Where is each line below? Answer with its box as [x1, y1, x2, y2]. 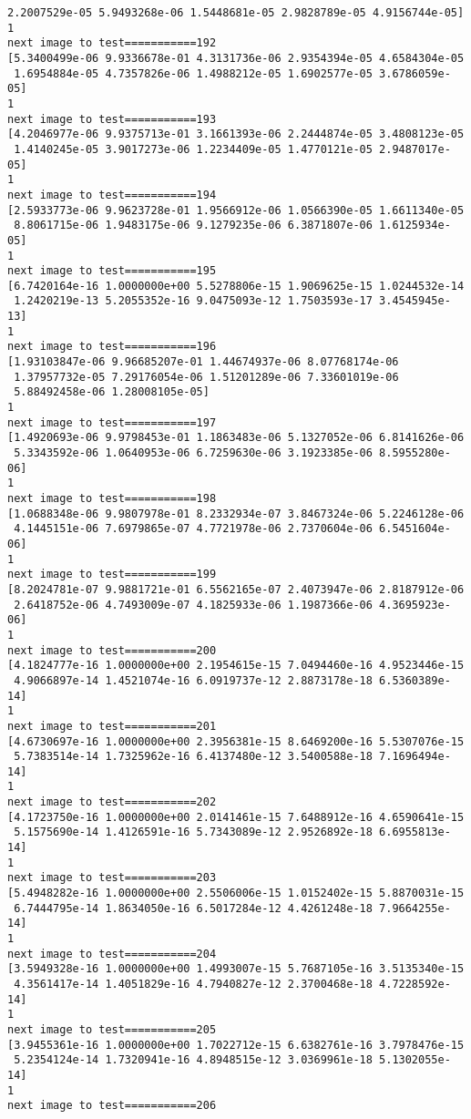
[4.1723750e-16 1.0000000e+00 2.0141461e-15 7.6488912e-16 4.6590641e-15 [7, 810, 465, 824]
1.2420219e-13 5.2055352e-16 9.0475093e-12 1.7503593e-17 [14, 294, 373, 308]
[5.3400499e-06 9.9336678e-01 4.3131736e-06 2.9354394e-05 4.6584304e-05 [7, 51, 465, 65]
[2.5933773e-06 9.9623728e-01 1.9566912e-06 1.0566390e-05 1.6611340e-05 [7, 203, 465, 217]
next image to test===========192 [7, 36, 217, 50]
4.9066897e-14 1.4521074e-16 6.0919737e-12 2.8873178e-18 [14, 673, 373, 687]
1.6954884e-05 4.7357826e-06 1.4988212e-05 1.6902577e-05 [14, 67, 373, 80]
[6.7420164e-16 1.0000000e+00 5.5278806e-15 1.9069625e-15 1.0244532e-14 [7, 279, 465, 293]
